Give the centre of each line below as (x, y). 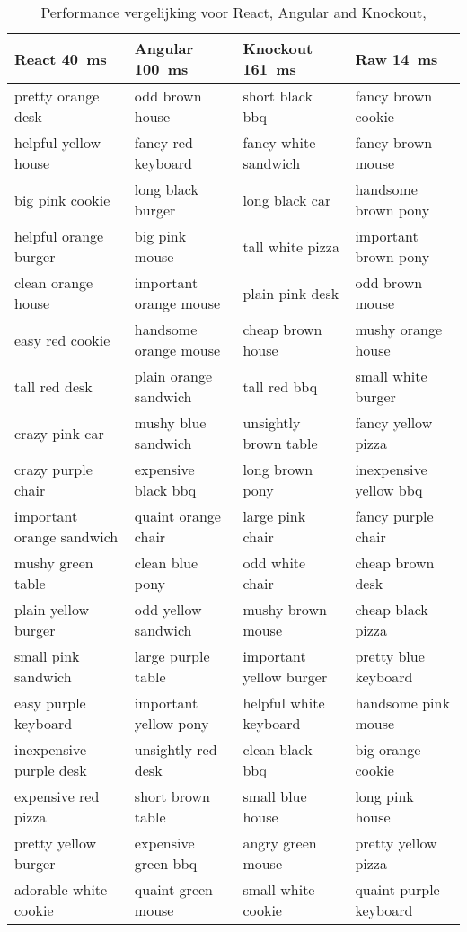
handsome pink (402, 703)
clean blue (166, 563)
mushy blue (170, 422)
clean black (278, 749)
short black (278, 96)
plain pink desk (291, 293)
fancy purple (394, 516)
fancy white (279, 142)
